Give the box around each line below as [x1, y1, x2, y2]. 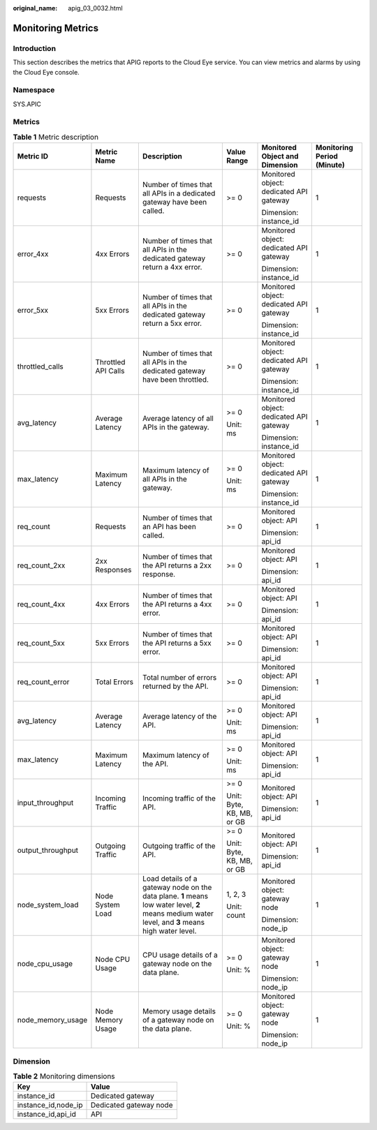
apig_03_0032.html [68, 4, 123, 12]
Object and [261, 151, 300, 161]
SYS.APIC [13, 100, 42, 108]
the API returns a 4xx [142, 600, 212, 609]
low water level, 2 [142, 900, 200, 910]
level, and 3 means [142, 918, 205, 928]
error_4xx [17, 249, 49, 259]
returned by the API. [142, 681, 209, 691]
